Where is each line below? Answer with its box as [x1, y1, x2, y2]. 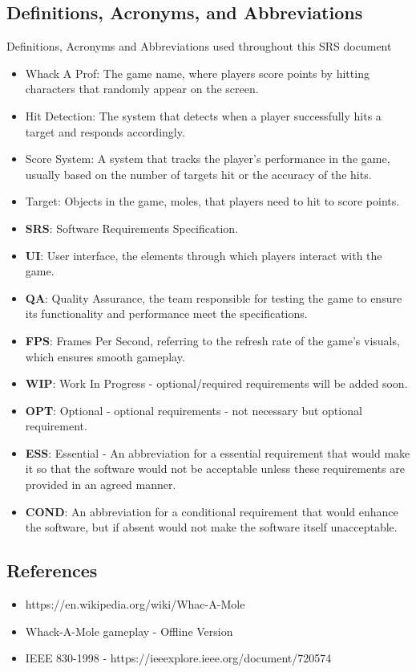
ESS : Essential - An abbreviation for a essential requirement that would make [25, 444, 410, 461]
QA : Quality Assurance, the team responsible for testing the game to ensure [25, 289, 402, 306]
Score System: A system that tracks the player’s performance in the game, [25, 150, 390, 167]
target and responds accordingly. [25, 123, 185, 140]
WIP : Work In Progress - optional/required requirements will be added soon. [25, 375, 408, 392]
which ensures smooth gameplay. [25, 348, 185, 365]
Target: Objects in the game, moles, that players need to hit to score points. [25, 193, 400, 210]
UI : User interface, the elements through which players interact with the [25, 246, 382, 263]
